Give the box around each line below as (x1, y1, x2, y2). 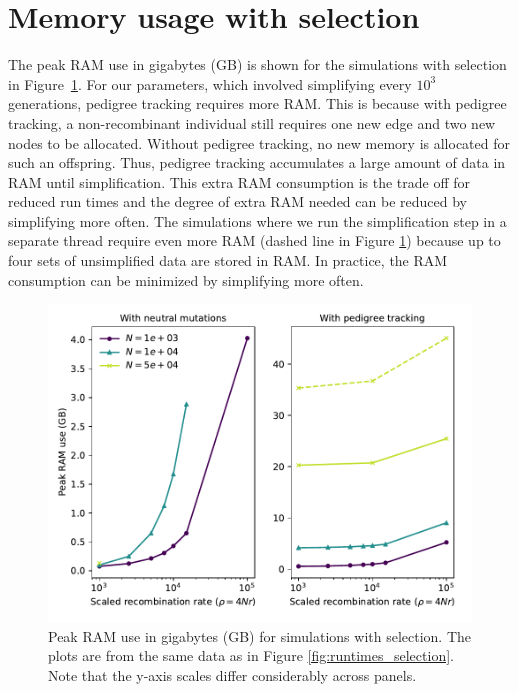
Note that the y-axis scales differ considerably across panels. (48, 665, 417, 686)
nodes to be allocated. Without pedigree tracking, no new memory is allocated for (8, 132, 510, 153)
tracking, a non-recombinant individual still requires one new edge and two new (8, 112, 496, 133)
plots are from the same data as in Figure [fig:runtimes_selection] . (48, 645, 454, 666)
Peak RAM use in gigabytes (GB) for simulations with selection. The (48, 625, 472, 646)
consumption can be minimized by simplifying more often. (8, 269, 364, 290)
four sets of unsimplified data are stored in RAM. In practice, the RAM (8, 250, 448, 271)
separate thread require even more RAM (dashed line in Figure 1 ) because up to (8, 230, 501, 251)
